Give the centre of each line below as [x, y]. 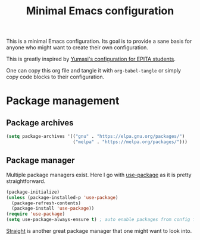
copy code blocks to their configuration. [55, 77]
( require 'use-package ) [36, 214]
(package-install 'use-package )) [53, 209]
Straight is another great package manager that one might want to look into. [99, 231]
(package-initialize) [33, 192]
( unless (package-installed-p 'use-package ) [62, 197]
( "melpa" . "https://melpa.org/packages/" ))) [130, 142]
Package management [63, 101]
